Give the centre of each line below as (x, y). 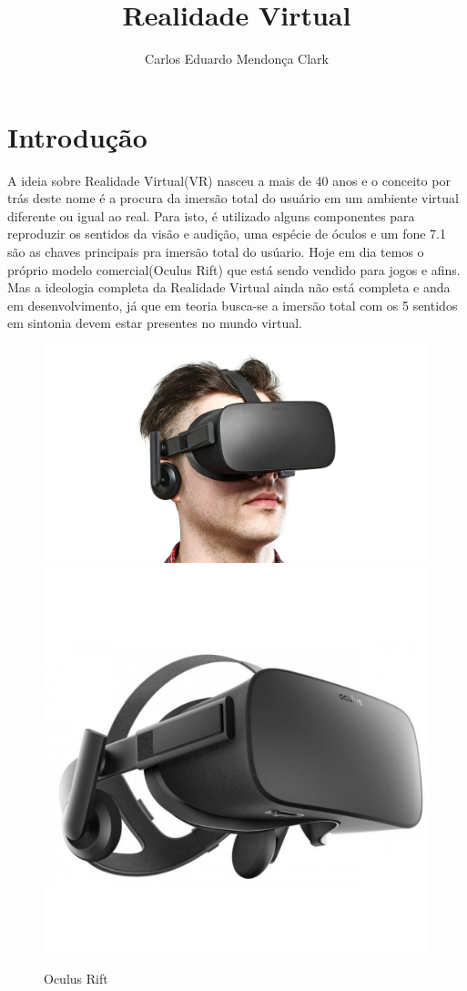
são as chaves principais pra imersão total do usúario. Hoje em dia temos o (216, 252)
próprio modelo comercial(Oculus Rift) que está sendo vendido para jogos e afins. (234, 269)
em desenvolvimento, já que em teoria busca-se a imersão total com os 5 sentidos (233, 305)
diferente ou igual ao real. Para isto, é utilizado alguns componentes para (211, 215)
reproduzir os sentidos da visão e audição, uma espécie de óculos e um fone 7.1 (227, 234)
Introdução (77, 136)
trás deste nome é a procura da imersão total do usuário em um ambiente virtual (233, 198)
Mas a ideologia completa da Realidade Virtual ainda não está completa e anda (229, 287)
